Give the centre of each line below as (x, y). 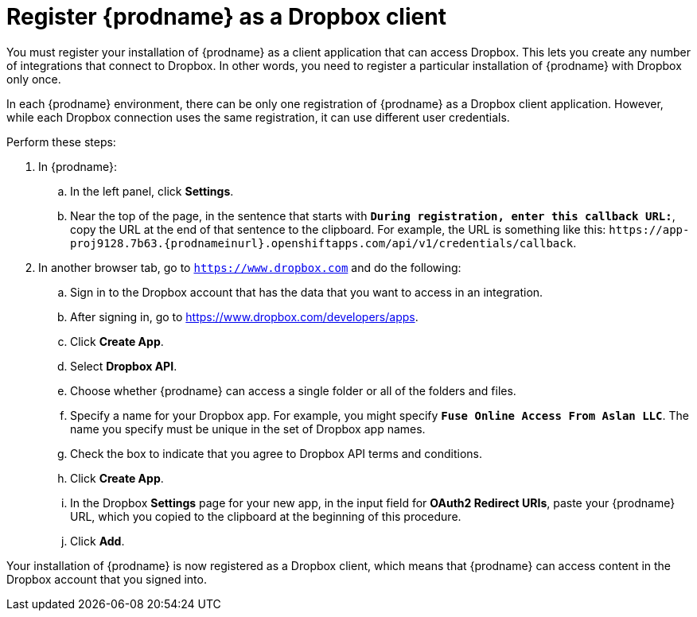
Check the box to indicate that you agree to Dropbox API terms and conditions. (276, 453)
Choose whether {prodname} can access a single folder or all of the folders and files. (293, 390)
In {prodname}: (78, 166)
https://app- (649, 229)
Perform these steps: (61, 142)
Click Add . (97, 541)
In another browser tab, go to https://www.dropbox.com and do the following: (250, 267)
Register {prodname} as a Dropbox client (226, 17)
